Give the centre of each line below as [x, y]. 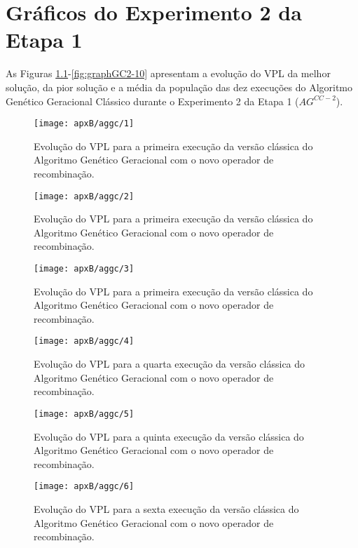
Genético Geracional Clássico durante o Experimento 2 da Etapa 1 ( [152, 101]
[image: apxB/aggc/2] [84, 196]
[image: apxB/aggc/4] [84, 341]
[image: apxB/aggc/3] [84, 268]
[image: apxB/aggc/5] [84, 414]
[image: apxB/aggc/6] [84, 487]
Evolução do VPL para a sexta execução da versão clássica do [166, 508]
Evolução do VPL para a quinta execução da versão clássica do [169, 436]
